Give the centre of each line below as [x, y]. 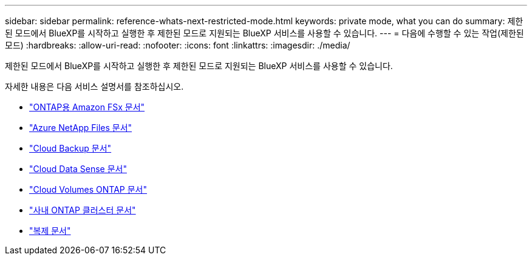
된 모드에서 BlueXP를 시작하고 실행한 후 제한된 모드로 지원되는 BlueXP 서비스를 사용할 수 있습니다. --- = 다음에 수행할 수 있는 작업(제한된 [264, 33]
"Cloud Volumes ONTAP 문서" [88, 189]
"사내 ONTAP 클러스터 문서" [83, 210]
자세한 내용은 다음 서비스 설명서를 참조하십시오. [94, 86]
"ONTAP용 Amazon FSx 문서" [87, 107]
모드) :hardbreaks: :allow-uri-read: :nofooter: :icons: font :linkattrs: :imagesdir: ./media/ [178, 45]
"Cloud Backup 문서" [70, 148]
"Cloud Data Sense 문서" [78, 169]
